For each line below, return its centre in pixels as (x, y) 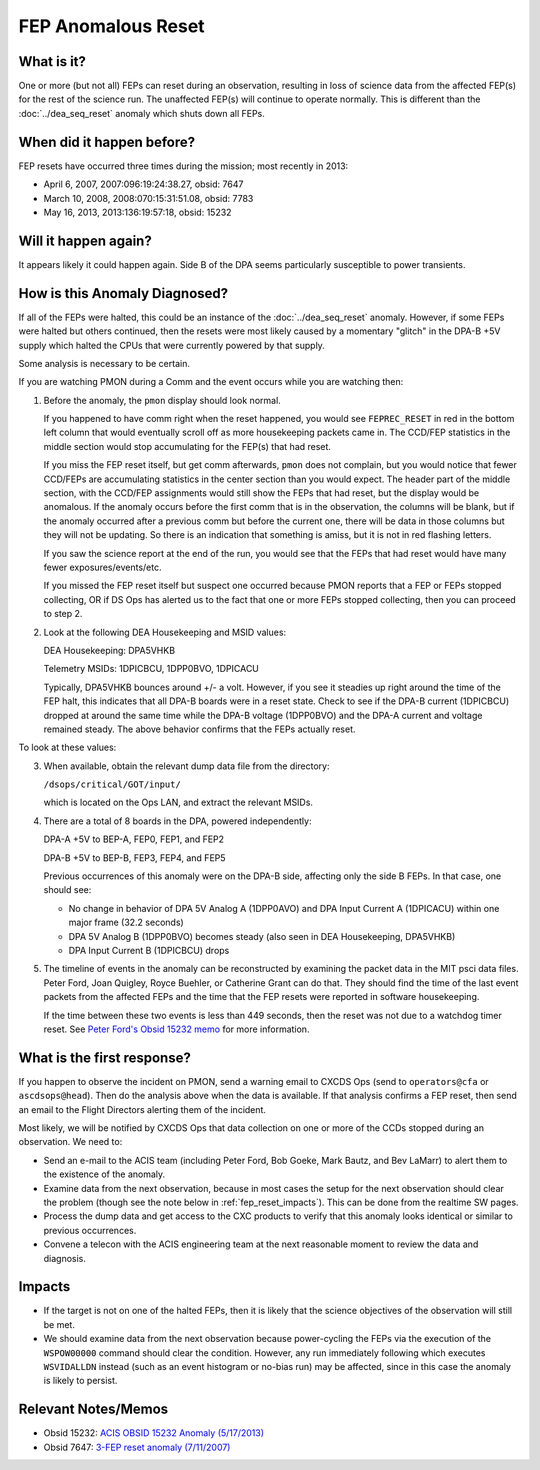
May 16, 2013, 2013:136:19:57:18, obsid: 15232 (137, 212)
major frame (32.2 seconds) (126, 922)
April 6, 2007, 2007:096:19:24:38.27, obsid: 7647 (143, 184)
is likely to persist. (80, 1381)
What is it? (52, 61)
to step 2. (63, 614)
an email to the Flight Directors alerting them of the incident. (142, 1109)
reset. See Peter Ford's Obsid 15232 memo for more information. (176, 1029)
